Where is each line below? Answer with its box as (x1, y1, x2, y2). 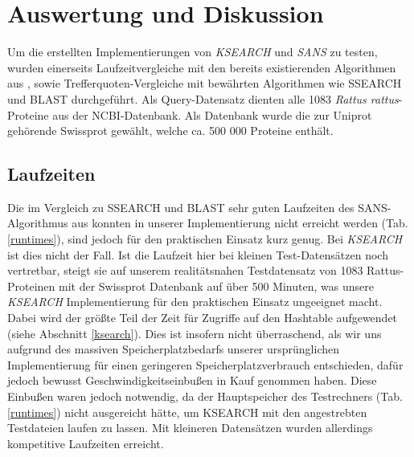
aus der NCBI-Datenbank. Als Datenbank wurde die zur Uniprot (52, 106, 372, 123)
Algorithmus (7, 214, 68, 231)
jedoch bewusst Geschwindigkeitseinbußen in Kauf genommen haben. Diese (7, 372, 377, 389)
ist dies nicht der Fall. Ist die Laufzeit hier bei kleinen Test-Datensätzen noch (7, 246, 388, 263)
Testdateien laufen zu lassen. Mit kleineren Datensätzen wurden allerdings (7, 419, 373, 436)
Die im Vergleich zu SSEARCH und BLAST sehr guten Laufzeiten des (7, 198, 355, 215)
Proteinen (7, 277, 55, 294)
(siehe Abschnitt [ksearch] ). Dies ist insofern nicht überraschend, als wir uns (7, 324, 382, 341)
